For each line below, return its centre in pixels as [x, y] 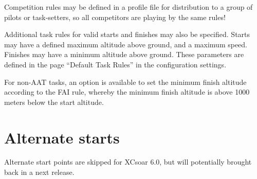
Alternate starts [62, 137]
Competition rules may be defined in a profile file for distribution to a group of [128, 7]
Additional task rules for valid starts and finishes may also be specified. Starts [127, 34]
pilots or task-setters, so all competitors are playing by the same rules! [115, 17]
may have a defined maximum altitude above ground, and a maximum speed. [126, 44]
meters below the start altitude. [54, 102]
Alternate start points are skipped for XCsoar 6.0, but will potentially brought [128, 162]
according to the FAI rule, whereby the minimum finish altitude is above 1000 [127, 92]
